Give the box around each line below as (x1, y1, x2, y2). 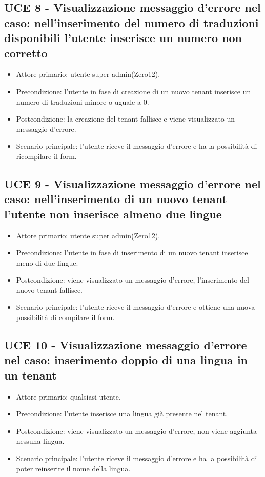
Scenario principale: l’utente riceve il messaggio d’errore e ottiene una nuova (16, 302, 255, 312)
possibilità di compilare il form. (16, 312, 115, 323)
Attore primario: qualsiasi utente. (16, 391, 121, 402)
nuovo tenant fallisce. (16, 284, 83, 295)
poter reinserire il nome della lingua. (16, 463, 131, 473)
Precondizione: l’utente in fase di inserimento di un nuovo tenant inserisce (16, 247, 248, 258)
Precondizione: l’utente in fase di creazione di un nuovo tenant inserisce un (16, 86, 251, 96)
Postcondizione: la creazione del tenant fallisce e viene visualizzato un (16, 113, 235, 124)
